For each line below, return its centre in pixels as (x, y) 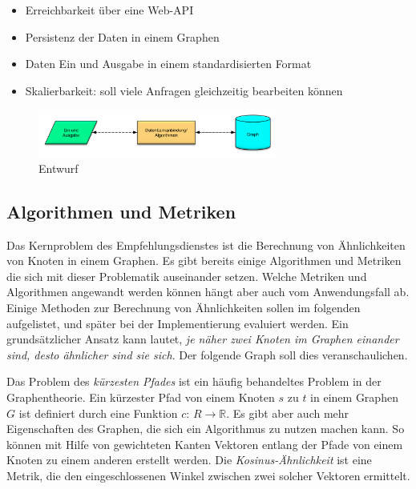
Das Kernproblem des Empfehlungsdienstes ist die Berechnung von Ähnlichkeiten (206, 244)
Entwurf (59, 168)
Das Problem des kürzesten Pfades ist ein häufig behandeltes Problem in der (194, 381)
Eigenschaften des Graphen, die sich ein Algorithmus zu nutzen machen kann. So (206, 429)
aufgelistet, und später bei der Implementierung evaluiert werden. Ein (178, 323)
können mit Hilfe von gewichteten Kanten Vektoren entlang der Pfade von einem (205, 444)
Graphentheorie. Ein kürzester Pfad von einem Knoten (141, 397)
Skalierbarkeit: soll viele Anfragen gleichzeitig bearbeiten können (184, 90)
